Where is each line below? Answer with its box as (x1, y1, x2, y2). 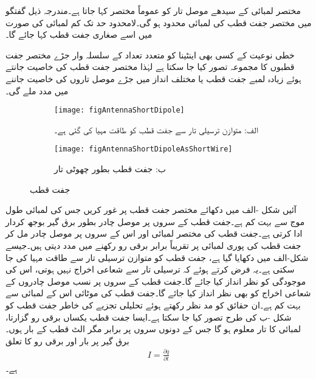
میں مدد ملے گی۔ (5, 84, 69, 97)
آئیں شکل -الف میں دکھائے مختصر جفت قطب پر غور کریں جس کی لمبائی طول (5, 203, 297, 216)
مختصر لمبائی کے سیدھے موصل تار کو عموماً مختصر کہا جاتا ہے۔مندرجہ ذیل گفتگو (5, 4, 301, 16)
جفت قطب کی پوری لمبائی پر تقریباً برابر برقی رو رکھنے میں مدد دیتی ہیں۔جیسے (5, 239, 301, 252)
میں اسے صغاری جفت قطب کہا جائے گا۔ (5, 28, 153, 41)
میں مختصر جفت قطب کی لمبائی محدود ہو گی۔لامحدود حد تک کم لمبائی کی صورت (5, 16, 312, 29)
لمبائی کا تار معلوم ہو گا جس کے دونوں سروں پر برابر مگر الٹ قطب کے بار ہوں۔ (5, 322, 301, 335)
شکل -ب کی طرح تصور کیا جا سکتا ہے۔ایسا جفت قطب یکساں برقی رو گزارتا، (5, 310, 292, 323)
